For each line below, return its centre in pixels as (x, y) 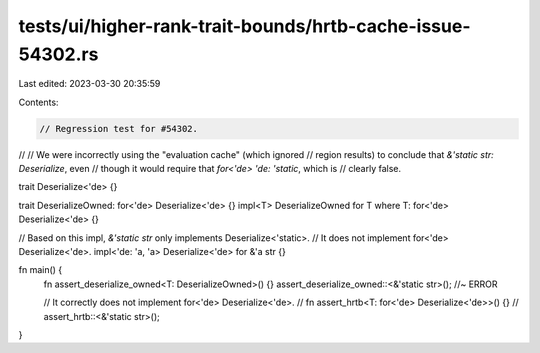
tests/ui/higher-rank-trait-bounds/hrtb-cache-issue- (244, 26)
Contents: (38, 102)
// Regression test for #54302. (119, 128)
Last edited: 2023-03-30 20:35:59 (89, 84)
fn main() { (40, 270)
